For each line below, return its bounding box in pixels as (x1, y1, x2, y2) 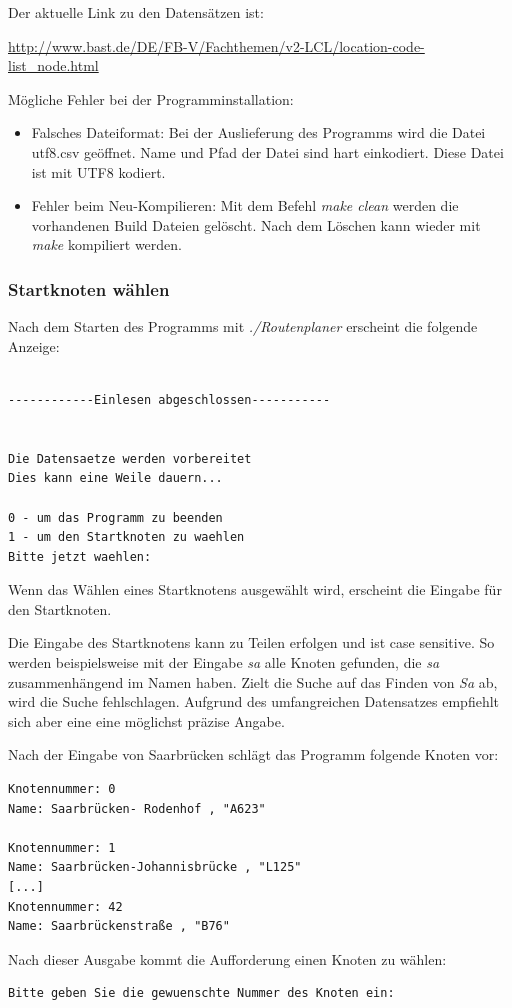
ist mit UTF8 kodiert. (31, 161, 166, 182)
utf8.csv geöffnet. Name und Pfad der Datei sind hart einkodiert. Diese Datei (31, 141, 504, 162)
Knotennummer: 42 (8, 899, 123, 914)
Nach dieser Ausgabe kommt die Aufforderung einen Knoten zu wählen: (8, 948, 447, 969)
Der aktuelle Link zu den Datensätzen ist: (8, 2, 264, 22)
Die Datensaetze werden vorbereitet (8, 451, 252, 466)
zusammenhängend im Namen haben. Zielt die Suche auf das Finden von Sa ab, (8, 671, 498, 692)
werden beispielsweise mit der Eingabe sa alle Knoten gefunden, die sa (8, 652, 440, 673)
